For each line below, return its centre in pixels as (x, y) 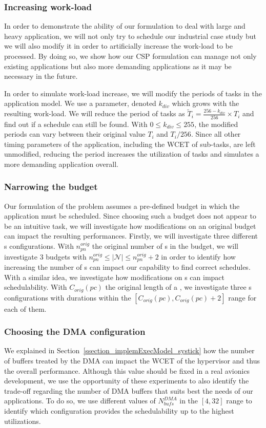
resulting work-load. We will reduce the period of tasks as (95, 113)
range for (242, 297)
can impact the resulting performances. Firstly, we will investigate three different (131, 236)
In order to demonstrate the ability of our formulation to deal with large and (125, 26)
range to (239, 401)
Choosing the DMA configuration (75, 331)
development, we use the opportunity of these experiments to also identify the (127, 381)
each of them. (25, 308)
